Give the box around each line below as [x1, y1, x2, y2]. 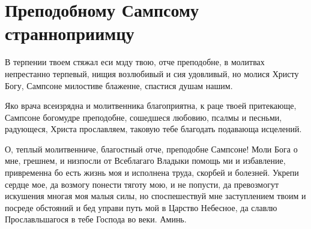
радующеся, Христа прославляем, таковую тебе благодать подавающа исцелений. [5, 123, 302, 135]
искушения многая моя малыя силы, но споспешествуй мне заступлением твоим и [5, 190, 306, 202]
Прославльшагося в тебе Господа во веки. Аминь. [5, 213, 187, 225]
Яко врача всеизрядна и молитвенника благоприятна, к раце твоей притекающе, [5, 99, 297, 112]
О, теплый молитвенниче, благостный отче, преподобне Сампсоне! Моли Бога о [5, 142, 298, 155]
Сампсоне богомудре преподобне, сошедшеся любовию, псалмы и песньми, [5, 111, 282, 123]
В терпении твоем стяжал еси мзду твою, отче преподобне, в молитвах [5, 56, 265, 68]
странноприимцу [5, 21, 134, 45]
